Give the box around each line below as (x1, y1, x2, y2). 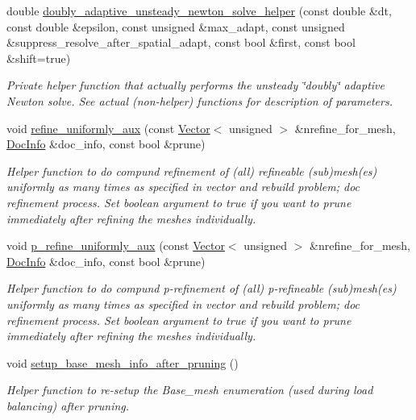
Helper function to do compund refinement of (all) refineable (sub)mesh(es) (6, 162, 377, 179)
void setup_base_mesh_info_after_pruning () (6, 354, 239, 371)
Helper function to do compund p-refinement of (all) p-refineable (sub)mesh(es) (6, 280, 397, 297)
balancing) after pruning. (6, 397, 130, 414)
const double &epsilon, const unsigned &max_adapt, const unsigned (6, 18, 345, 35)
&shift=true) (6, 49, 71, 66)
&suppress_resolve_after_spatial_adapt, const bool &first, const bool (6, 34, 356, 51)
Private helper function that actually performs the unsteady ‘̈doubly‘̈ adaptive (6, 77, 385, 94)
